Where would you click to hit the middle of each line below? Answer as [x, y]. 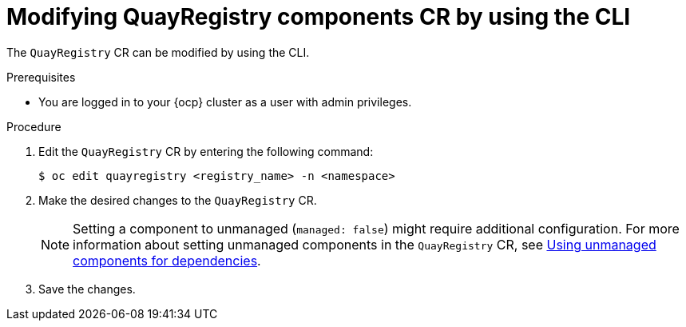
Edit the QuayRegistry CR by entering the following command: [206, 151]
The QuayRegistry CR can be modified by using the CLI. [158, 52]
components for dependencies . [167, 260]
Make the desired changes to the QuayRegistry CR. [178, 200]
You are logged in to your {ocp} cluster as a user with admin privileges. [225, 102]
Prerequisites [41, 77]
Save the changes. [87, 289]
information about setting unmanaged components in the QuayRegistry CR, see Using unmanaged [365, 244]
